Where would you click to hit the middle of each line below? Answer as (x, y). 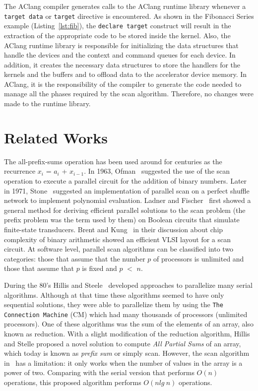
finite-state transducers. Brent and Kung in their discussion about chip (114, 229)
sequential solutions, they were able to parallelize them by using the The (114, 304)
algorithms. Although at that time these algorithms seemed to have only (114, 294)
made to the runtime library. (47, 103)
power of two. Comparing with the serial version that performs (99, 372)
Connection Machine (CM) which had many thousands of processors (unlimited (126, 314)
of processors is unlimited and (199, 258)
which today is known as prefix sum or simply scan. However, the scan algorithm (127, 353)
